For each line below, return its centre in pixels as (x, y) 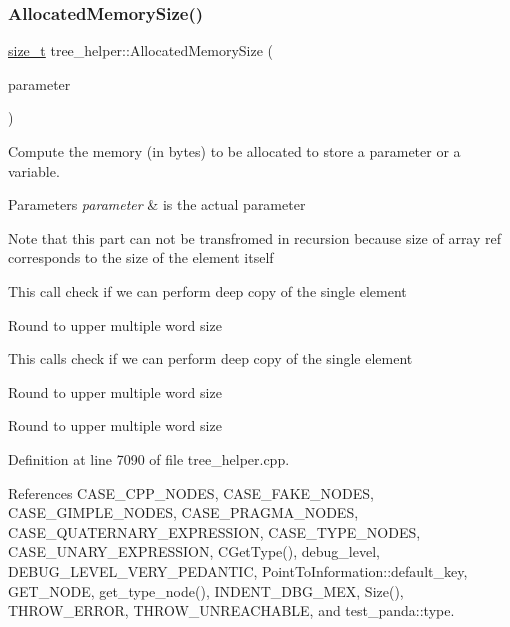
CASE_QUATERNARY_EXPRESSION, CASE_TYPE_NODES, (214, 531)
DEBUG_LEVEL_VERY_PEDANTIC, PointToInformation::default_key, (238, 570)
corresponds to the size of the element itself (141, 257)
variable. (34, 170)
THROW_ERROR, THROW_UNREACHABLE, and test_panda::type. (231, 610)
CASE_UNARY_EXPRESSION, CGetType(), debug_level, (194, 551)
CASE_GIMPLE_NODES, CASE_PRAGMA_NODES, (183, 512)
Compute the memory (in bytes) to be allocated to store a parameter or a (234, 151)
